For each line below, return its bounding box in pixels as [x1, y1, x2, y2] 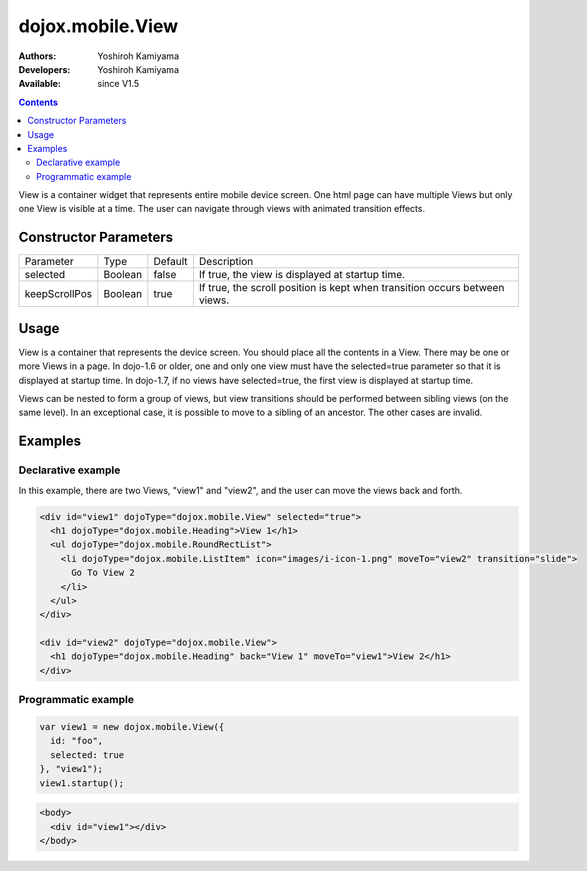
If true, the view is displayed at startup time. [198, 268, 405, 282]
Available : [18, 78, 62, 90]
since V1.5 [97, 78, 140, 90]
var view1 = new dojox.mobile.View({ [39, 721, 225, 733]
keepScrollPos [24, 287, 93, 301]
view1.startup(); [39, 777, 125, 789]
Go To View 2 [71, 567, 135, 579]
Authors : [18, 50, 57, 62]
